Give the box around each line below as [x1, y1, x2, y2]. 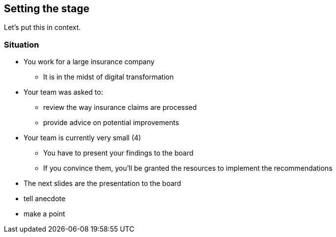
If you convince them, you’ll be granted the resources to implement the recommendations [43, 164, 333, 173]
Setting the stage [4, 2, 90, 15]
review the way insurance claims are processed [43, 103, 197, 112]
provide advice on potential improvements [43, 118, 179, 127]
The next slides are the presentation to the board [24, 179, 181, 188]
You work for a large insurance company [24, 57, 155, 66]
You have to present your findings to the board [43, 149, 194, 158]
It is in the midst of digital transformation [43, 73, 174, 81]
